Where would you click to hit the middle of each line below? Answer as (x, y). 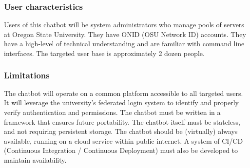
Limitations (27, 75)
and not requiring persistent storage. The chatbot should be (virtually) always (121, 131)
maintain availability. (35, 159)
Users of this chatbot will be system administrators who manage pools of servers (124, 25)
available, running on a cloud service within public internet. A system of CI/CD (124, 140)
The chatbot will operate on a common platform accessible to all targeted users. (124, 93)
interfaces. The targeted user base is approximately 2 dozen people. (104, 53)
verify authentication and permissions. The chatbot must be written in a (112, 112)
